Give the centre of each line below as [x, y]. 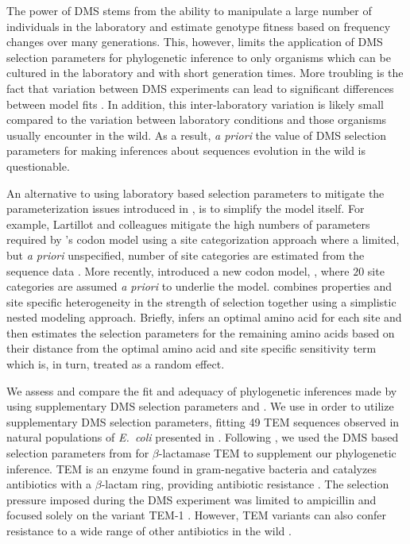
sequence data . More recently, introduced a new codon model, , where [178, 270]
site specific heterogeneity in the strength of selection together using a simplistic [201, 301]
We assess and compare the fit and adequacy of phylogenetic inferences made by [202, 390]
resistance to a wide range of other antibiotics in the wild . [149, 530]
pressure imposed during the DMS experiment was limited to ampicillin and [191, 499]
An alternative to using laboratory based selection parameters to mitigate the [195, 193]
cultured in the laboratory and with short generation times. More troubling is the [205, 73]
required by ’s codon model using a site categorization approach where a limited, [203, 239]
